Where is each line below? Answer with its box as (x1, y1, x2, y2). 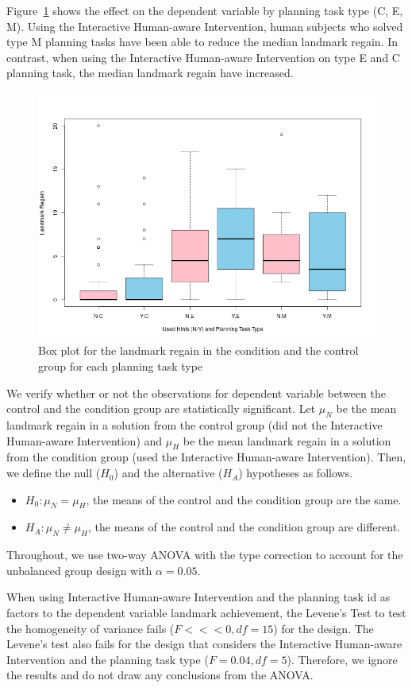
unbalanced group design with (6, 562, 152, 578)
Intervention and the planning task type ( (6, 651, 209, 667)
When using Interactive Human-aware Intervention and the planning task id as (6, 589, 391, 605)
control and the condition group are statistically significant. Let (6, 400, 316, 417)
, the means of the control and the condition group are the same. (86, 491, 402, 507)
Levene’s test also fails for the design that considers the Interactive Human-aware (6, 636, 402, 652)
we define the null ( (6, 464, 101, 481)
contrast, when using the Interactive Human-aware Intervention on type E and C (6, 49, 400, 65)
